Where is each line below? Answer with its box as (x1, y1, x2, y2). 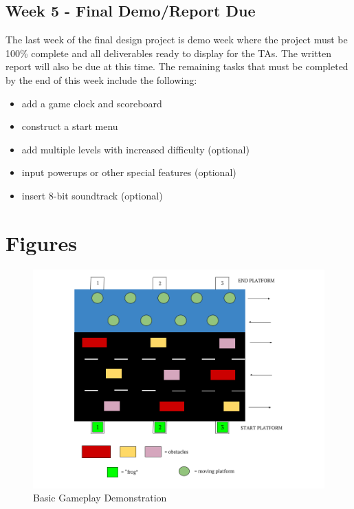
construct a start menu (21, 119, 118, 133)
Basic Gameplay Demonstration (33, 490, 167, 505)
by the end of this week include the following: (5, 72, 197, 87)
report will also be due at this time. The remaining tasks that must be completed (5, 59, 349, 74)
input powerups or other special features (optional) (21, 165, 236, 180)
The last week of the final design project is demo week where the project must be (5, 32, 348, 47)
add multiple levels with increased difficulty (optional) (21, 142, 250, 156)
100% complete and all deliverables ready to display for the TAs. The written (5, 45, 332, 60)
